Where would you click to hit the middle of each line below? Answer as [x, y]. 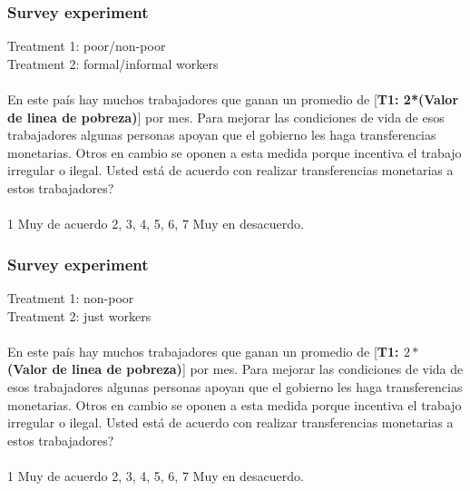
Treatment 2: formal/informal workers [113, 63]
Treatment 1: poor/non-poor [87, 46]
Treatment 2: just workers [79, 315]
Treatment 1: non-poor [71, 297]
